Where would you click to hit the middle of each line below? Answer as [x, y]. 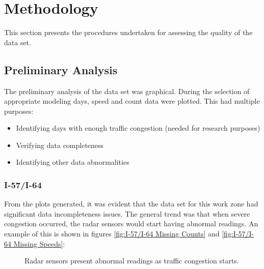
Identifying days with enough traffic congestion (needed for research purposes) [138, 128]
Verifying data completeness [60, 145]
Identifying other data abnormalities [73, 162]
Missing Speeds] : [39, 243]
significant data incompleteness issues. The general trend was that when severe [127, 213]
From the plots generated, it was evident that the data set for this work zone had [131, 204]
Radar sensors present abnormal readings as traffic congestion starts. [132, 261]
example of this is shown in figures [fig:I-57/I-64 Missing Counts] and [112, 234]
